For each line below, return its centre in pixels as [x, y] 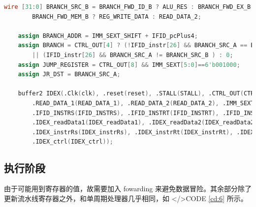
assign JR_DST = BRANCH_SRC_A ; [69, 74]
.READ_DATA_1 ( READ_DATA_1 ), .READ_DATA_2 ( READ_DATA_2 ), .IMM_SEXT [143, 103]
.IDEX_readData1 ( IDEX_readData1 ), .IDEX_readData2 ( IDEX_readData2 [143, 123]
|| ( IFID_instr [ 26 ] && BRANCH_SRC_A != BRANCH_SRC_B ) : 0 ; [133, 55]
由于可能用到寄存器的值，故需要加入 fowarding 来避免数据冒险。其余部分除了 [128, 189]
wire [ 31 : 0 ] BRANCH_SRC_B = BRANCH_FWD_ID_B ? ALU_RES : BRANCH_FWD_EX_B [128, 7]
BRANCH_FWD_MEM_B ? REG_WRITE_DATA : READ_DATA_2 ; [117, 16]
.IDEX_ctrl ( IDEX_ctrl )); [73, 142]
